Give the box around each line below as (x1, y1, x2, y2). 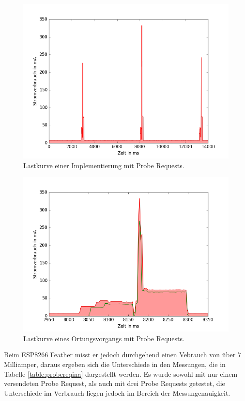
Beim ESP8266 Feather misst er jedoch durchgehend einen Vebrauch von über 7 (4, 349, 241, 360)
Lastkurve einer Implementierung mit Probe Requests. (23, 160, 184, 170)
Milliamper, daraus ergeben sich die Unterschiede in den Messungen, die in (4, 359, 226, 369)
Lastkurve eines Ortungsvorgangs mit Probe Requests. (23, 333, 184, 343)
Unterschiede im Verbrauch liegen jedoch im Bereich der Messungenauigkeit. (4, 387, 230, 398)
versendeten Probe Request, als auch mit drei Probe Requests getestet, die (4, 378, 225, 388)
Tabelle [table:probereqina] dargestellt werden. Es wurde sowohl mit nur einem (4, 368, 238, 379)
